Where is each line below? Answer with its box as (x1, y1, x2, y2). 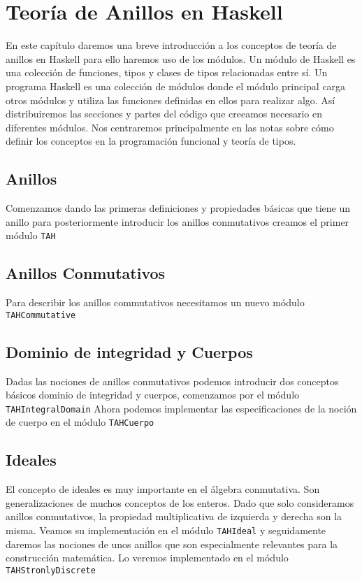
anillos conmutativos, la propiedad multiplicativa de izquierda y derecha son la (6, 509, 342, 524)
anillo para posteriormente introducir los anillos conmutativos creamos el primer (6, 214, 349, 229)
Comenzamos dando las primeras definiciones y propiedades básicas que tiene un (6, 201, 350, 215)
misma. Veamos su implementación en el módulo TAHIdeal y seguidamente (6, 523, 326, 538)
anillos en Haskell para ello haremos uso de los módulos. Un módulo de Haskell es (6, 51, 356, 66)
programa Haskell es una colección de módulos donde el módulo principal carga (6, 78, 346, 93)
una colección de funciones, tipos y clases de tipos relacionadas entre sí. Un (6, 65, 328, 80)
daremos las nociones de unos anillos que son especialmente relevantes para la (6, 536, 338, 551)
